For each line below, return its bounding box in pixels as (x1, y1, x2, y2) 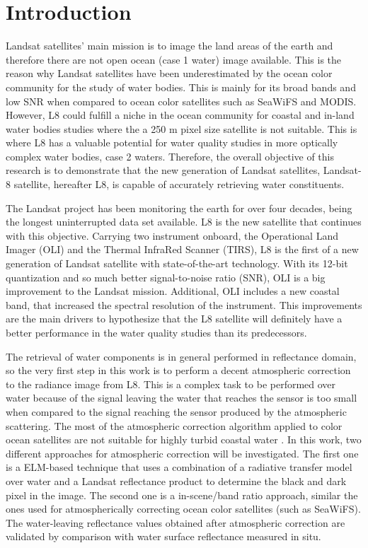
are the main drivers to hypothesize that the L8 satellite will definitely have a (6, 311, 343, 326)
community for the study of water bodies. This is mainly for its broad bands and (6, 79, 356, 94)
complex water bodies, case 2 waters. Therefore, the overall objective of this (6, 148, 335, 163)
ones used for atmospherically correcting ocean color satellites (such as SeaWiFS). (6, 501, 361, 516)
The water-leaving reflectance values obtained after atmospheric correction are (6, 515, 345, 530)
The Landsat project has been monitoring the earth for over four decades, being (6, 200, 352, 215)
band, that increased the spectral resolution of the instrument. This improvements (6, 297, 362, 312)
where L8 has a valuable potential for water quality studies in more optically (6, 135, 338, 150)
